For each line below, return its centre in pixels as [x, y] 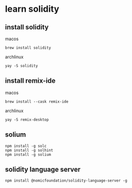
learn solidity [32, 9]
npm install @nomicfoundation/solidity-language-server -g [66, 181]
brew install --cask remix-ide [37, 101]
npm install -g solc [26, 146]
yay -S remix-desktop [27, 119]
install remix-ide [30, 81]
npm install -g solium [28, 154]
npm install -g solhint [29, 150]
